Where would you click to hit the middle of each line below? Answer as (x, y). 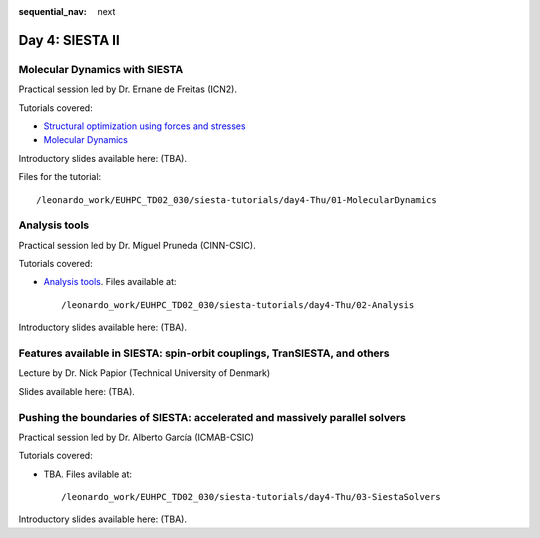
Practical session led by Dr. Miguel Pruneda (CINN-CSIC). (137, 245)
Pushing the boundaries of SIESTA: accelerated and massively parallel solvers (212, 417)
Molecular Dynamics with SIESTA (101, 69)
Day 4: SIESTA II (69, 40)
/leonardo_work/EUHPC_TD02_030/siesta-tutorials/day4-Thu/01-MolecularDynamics (236, 199)
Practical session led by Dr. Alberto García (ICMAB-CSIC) (136, 437)
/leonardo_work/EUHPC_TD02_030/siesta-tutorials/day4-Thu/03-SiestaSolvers (251, 497)
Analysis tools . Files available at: (110, 282)
